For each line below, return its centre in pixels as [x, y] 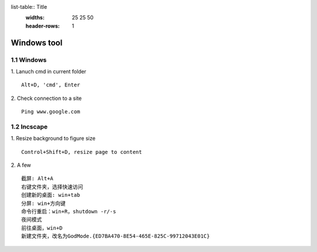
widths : [35, 18]
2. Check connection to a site [46, 98]
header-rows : [43, 26]
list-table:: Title [29, 7]
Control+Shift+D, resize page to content [82, 152]
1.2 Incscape [29, 126]
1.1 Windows [29, 60]
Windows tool [37, 43]
